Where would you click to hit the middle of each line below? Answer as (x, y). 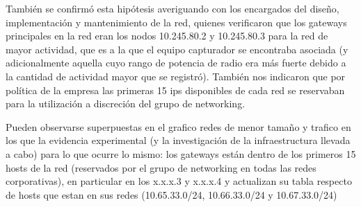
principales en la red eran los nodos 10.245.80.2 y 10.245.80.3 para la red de (167, 36)
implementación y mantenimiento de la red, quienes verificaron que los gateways (176, 22)
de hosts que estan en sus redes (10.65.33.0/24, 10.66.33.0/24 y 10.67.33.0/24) (171, 194)
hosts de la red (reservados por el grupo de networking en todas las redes (161, 167)
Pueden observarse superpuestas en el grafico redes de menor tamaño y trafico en (178, 126)
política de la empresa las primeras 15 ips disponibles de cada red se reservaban (175, 90)
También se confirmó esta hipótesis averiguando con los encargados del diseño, (173, 8)
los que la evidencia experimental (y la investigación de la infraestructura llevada (178, 140)
